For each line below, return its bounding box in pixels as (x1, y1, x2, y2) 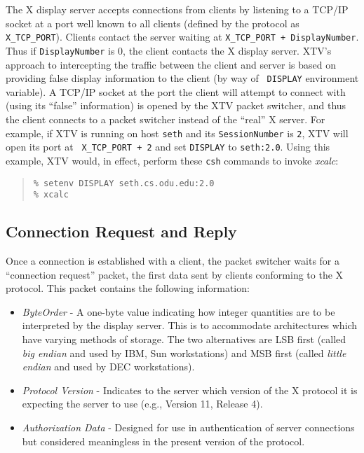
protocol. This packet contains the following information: (6, 281, 250, 295)
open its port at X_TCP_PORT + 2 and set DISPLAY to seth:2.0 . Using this (6, 139, 330, 154)
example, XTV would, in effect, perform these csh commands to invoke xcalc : (6, 153, 339, 167)
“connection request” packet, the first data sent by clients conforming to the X (6, 267, 344, 281)
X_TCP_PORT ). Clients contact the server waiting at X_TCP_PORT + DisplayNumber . (6, 29, 359, 44)
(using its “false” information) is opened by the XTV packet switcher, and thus (6, 98, 346, 113)
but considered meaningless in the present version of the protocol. (22, 433, 305, 448)
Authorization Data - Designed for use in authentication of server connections (22, 419, 355, 434)
